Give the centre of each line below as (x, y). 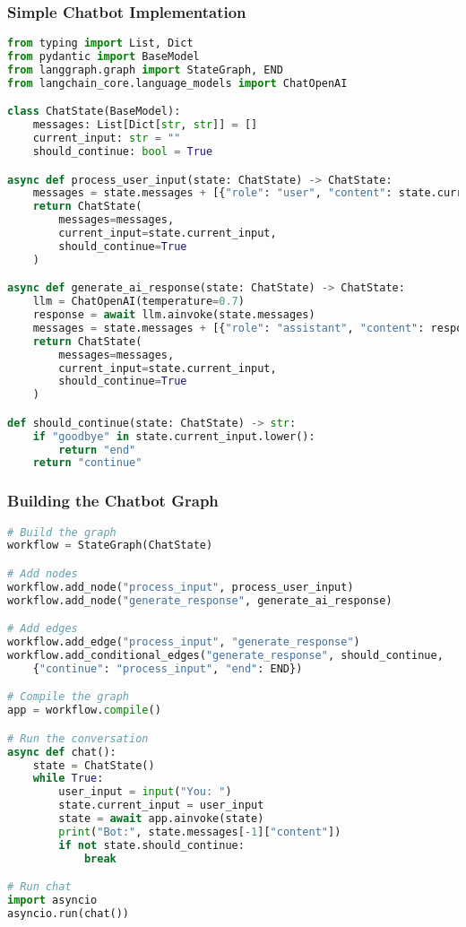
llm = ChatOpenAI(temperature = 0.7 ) (138, 302)
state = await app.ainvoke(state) (161, 819)
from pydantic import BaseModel (104, 57)
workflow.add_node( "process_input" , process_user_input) (181, 587)
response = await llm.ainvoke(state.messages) (174, 315)
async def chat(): (62, 752)
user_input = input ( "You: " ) (145, 792)
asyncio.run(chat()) (69, 913)
